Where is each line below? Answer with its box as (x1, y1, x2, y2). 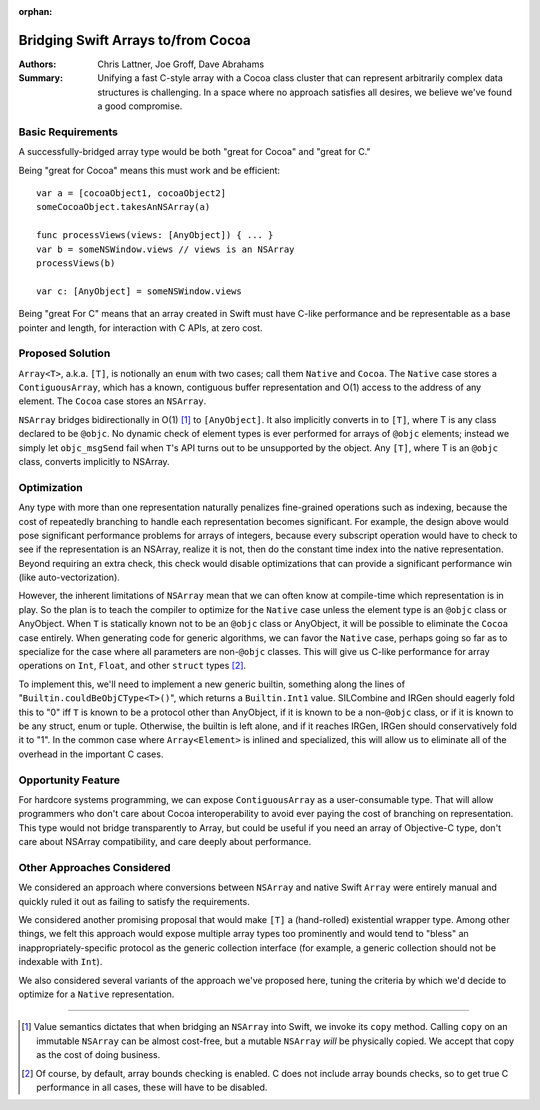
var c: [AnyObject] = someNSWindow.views (36, 285, 242, 297)
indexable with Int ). (18, 956, 103, 968)
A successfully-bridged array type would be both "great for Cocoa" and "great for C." (18, 146, 371, 158)
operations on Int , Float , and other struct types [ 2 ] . (18, 660, 247, 672)
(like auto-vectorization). (18, 571, 120, 584)
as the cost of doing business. (36, 1049, 161, 1061)
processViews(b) (36, 257, 116, 269)
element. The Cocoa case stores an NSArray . (18, 395, 207, 407)
